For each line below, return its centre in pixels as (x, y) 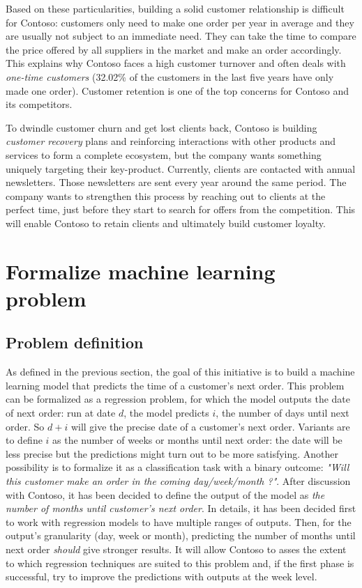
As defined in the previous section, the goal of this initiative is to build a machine (180, 372)
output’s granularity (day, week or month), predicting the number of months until (181, 535)
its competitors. (39, 104)
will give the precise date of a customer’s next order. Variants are (210, 426)
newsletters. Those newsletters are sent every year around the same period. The (176, 182)
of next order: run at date (61, 413)
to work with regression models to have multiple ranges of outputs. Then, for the (179, 521)
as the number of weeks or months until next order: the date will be (197, 440)
